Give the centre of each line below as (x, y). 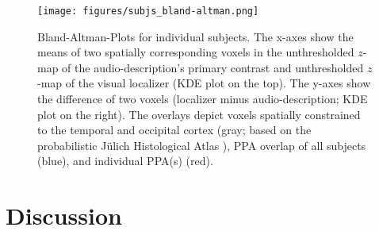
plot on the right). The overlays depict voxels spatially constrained (199, 114)
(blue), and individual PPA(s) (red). (125, 161)
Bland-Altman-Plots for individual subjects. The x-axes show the (195, 36)
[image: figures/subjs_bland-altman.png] (148, 11)
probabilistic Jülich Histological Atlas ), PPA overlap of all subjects (202, 145)
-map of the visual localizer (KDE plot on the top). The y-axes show (204, 83)
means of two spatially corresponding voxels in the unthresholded (196, 52)
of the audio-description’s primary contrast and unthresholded (213, 67)
